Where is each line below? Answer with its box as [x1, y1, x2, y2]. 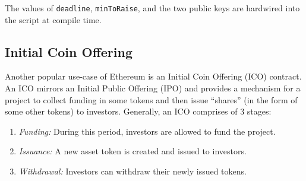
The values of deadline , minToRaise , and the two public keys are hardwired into [5, 2, 300, 14]
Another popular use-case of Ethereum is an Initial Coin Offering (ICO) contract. [5, 70, 302, 82]
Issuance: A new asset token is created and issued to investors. [18, 145, 247, 157]
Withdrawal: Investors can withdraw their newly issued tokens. [18, 165, 247, 177]
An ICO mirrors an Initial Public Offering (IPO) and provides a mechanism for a [5, 82, 301, 94]
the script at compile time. [5, 13, 102, 26]
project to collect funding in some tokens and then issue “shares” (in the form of [5, 93, 298, 106]
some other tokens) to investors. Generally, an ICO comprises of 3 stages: [5, 105, 272, 118]
